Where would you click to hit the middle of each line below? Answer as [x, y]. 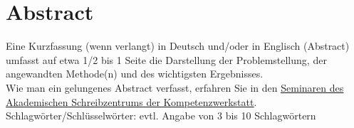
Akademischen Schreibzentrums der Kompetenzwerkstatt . [131, 101]
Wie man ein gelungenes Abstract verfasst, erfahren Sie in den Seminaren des [175, 87]
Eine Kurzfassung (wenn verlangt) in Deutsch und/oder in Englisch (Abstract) [178, 46]
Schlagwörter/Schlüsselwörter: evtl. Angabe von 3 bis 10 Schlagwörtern [161, 116]
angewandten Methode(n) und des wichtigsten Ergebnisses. [135, 74]
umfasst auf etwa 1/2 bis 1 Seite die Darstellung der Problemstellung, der [166, 59]
